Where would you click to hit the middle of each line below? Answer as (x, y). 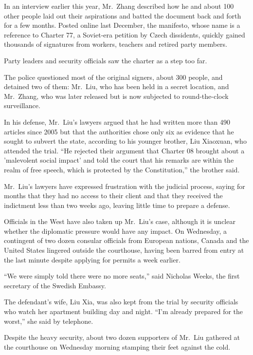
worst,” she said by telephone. (49, 321)
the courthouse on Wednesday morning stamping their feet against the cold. (117, 346)
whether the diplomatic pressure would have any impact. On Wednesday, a (116, 231)
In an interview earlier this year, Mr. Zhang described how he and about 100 (119, 6)
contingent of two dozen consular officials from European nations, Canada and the (126, 240)
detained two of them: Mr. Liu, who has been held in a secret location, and (117, 86)
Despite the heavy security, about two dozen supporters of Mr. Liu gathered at (122, 337)
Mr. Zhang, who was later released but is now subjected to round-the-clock (116, 96)
